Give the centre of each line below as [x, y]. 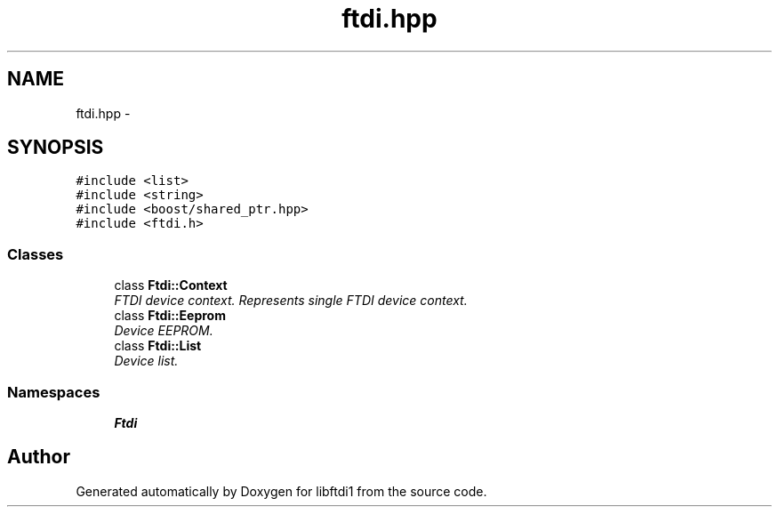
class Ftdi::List [158, 346]
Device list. [146, 361]
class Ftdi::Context [171, 285]
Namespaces [54, 392]
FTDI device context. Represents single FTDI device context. [291, 301]
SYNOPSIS [56, 148]
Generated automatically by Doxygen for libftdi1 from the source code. [281, 491]
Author [39, 457]
